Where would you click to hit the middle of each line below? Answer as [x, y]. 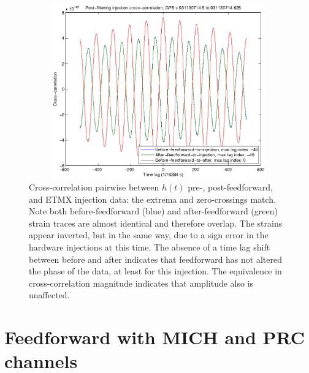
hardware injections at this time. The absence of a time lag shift [150, 247]
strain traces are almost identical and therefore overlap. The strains [156, 223]
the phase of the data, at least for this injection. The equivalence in [155, 271]
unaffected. [49, 295]
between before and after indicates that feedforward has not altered [155, 259]
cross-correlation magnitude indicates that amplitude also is [141, 283]
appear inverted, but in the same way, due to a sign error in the [149, 235]
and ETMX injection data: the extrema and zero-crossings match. [153, 199]
